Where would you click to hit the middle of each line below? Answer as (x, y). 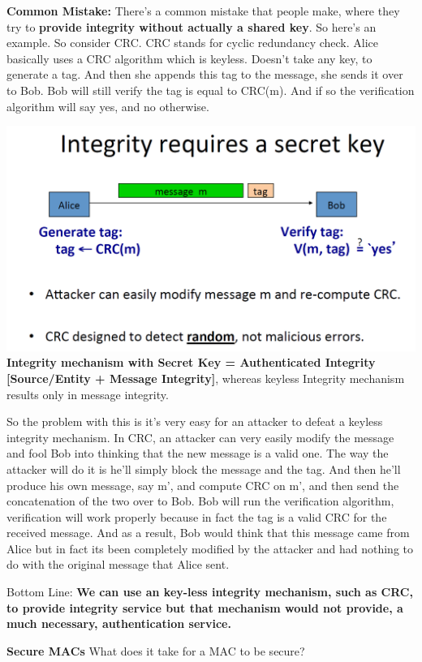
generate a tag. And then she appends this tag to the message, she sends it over (205, 74)
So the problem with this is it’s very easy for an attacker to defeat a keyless (195, 421)
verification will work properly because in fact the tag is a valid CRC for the (197, 516)
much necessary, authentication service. (119, 623)
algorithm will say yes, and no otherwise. (108, 106)
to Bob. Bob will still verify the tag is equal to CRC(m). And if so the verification (211, 90)
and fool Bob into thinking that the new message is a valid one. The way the (198, 453)
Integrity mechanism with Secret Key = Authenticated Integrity (191, 362)
